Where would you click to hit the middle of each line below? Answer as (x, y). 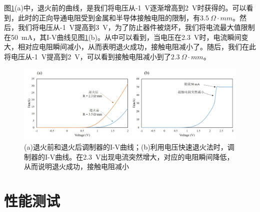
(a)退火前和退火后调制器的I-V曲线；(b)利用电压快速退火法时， (126, 147)
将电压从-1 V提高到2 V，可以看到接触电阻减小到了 (87, 56)
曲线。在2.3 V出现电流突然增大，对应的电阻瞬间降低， (144, 156)
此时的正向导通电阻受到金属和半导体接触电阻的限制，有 (109, 17)
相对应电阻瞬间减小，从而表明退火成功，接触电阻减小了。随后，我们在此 (137, 47)
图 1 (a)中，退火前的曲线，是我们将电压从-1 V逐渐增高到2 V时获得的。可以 (125, 7)
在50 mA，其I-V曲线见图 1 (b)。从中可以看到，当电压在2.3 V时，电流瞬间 (123, 37)
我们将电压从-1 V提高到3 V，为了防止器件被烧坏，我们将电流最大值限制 (136, 27)
